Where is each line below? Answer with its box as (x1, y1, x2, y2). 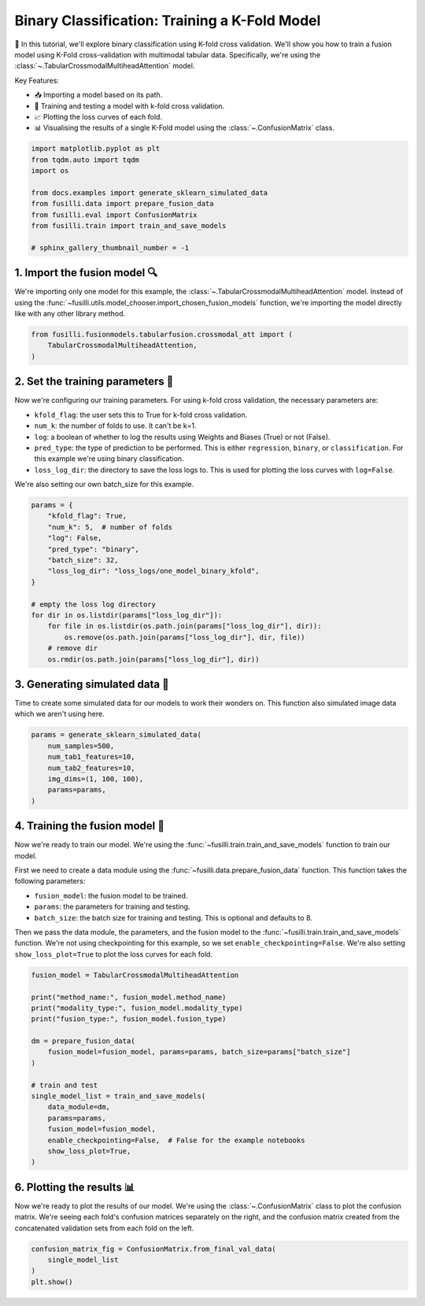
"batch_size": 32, (47, 555, 119, 564)
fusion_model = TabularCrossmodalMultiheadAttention (31, 970, 239, 979)
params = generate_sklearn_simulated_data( (31, 730, 202, 740)
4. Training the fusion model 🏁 (14, 819, 165, 833)
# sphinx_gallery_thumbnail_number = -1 (31, 243, 189, 252)
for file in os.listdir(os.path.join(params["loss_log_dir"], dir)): (47, 622, 322, 631)
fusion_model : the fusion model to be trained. (34, 891, 188, 900)
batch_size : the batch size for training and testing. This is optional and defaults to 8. (34, 913, 312, 922)
